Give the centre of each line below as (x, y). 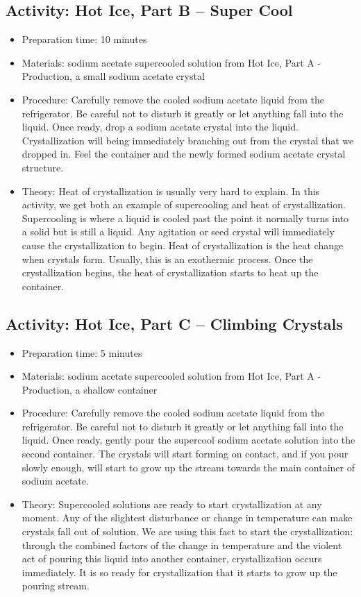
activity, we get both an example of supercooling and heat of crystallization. (184, 204)
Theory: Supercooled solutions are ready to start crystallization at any (172, 504)
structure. (43, 167)
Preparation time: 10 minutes (84, 39)
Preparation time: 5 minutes (82, 352)
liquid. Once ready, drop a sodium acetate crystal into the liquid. (160, 127)
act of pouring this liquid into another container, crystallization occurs (172, 558)
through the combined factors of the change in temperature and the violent (182, 545)
